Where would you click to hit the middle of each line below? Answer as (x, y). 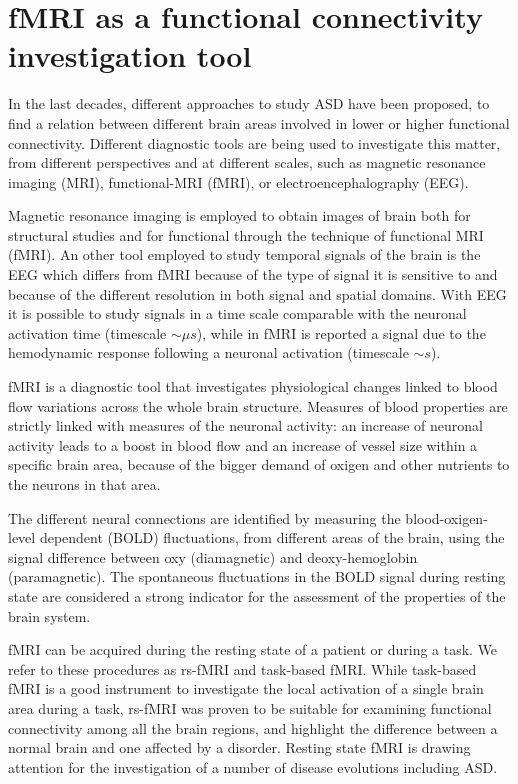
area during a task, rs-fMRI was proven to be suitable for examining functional (250, 707)
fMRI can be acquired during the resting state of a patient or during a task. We (253, 649)
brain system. (49, 615)
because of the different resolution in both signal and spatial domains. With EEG (257, 293)
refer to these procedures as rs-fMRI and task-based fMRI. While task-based (242, 668)
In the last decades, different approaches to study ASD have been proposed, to (249, 103)
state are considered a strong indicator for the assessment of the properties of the (257, 595)
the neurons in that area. (84, 484)
